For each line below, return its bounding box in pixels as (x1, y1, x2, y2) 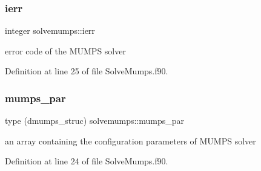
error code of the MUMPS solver (5, 44, 126, 57)
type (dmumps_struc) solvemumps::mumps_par (5, 114, 185, 127)
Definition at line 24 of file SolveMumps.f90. (5, 155, 168, 167)
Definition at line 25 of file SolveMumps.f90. (5, 65, 168, 77)
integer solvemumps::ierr (5, 24, 95, 37)
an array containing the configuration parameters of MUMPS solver (5, 134, 256, 147)
